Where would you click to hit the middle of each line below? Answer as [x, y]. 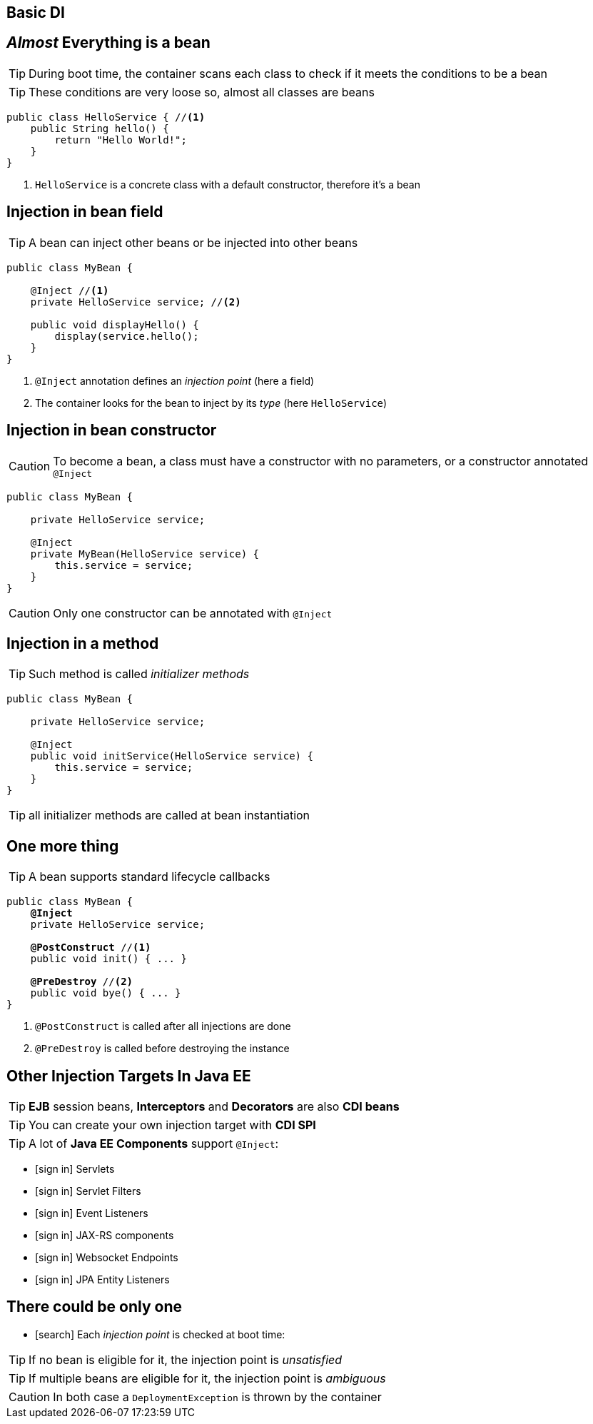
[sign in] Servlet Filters [88, 1191]
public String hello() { [100, 128]
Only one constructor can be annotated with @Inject [193, 613]
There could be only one [94, 1307]
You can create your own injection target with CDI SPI [172, 1125]
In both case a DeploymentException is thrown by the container [217, 1397]
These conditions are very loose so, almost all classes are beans [202, 92]
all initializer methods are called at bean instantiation [169, 815]
